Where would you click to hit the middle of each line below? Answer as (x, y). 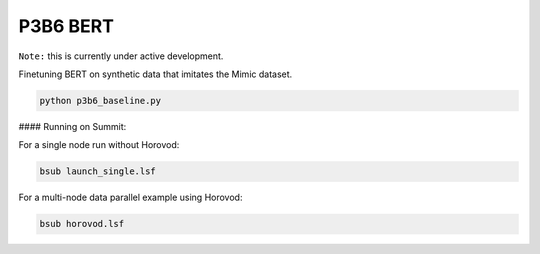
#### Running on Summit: (72, 126)
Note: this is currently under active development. (121, 56)
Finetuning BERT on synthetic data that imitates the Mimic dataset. (155, 74)
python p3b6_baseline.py (100, 100)
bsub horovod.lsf (82, 224)
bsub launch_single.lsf (98, 171)
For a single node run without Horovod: (99, 145)
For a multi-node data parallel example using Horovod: (130, 197)
